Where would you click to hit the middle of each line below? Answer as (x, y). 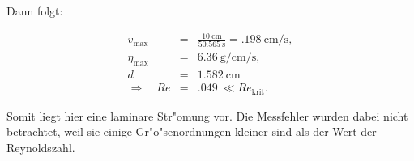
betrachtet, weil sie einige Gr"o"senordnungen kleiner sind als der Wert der (192, 131)
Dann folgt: (35, 11)
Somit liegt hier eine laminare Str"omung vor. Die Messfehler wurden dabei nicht (207, 115)
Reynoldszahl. (41, 147)
